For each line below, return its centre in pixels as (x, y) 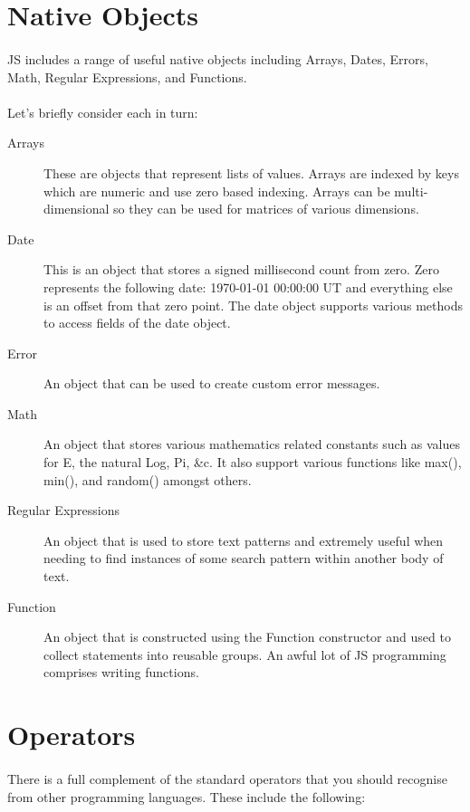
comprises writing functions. (121, 672)
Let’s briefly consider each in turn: (103, 112)
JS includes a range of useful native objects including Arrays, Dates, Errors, (218, 58)
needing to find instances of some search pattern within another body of (244, 558)
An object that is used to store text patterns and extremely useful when (244, 540)
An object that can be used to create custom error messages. (212, 383)
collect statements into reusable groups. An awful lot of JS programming (245, 654)
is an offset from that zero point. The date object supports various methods (253, 305)
